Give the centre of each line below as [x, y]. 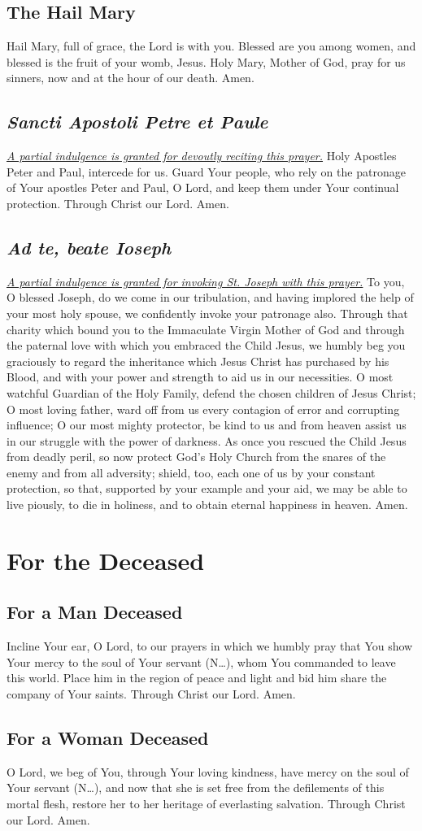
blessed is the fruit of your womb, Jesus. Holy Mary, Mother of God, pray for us [206, 61]
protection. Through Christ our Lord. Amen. [118, 203]
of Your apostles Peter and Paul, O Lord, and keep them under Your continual [203, 187]
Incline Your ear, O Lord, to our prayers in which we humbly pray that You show [210, 646]
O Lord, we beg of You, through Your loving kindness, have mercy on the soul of [208, 771]
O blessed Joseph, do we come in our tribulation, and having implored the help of [210, 297]
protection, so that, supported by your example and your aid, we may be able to [207, 488]
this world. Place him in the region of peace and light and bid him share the [197, 678]
